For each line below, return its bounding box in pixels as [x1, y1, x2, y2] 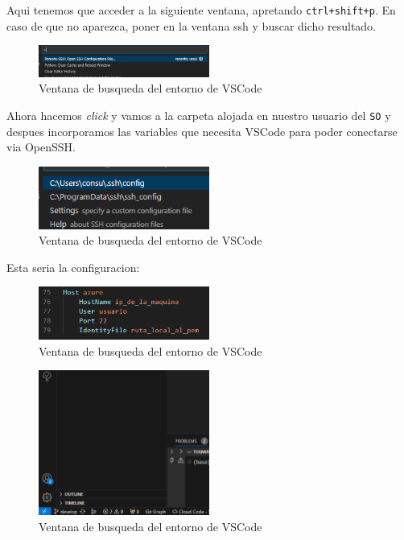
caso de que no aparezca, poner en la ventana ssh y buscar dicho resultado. [6, 17, 377, 34]
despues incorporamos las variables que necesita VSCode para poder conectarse [6, 122, 398, 139]
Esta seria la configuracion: [6, 258, 140, 275]
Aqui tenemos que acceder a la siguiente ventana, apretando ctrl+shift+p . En [6, 2, 396, 18]
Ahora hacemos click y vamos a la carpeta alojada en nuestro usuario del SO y [6, 106, 391, 123]
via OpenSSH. [6, 138, 76, 155]
